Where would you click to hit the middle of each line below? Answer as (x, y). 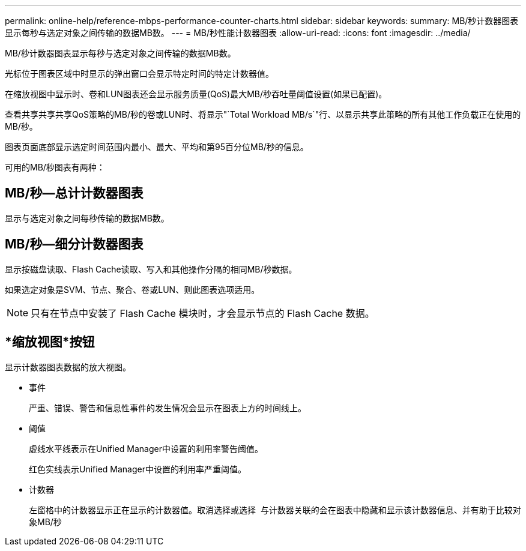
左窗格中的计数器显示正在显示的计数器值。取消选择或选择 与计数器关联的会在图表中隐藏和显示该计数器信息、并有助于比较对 (275, 510)
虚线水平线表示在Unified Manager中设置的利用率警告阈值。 (146, 448)
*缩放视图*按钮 (50, 342)
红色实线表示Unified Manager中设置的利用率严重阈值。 (138, 469)
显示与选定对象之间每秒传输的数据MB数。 (87, 218)
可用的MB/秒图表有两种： (55, 167)
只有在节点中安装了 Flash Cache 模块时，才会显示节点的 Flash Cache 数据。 (203, 313)
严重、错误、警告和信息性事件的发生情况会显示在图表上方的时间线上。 (168, 408)
